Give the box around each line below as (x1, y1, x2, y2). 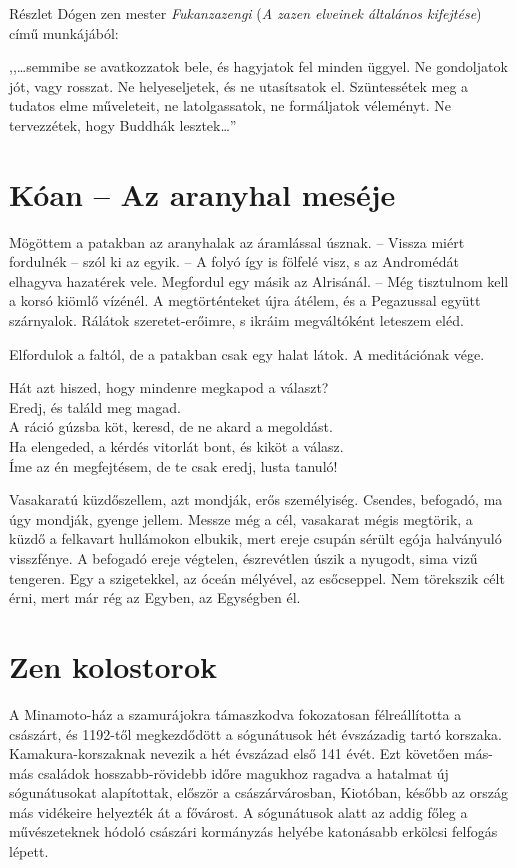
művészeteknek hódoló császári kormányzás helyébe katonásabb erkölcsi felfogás (9, 821, 498, 842)
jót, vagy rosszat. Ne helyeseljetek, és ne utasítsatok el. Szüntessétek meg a (9, 75, 469, 96)
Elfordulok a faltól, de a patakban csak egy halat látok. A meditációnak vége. (9, 343, 485, 364)
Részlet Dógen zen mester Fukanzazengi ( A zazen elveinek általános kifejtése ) (9, 3, 482, 23)
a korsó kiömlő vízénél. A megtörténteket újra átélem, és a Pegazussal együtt (9, 290, 481, 311)
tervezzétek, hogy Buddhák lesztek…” (9, 114, 237, 135)
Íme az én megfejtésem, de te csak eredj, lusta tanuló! (9, 455, 338, 476)
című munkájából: (9, 22, 119, 43)
